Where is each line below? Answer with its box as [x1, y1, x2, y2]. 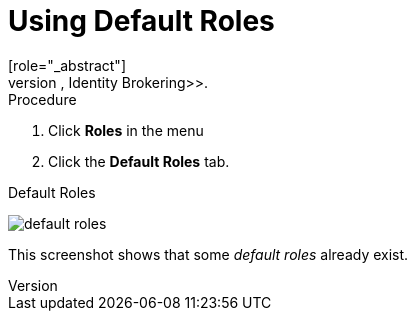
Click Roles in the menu [48, 121, 204, 139]
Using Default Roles [8, 4, 275, 38]
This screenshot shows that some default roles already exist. [8, 245, 409, 263]
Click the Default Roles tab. [48, 152, 230, 170]
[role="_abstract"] [8, 56, 127, 74]
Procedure [8, 90, 77, 108]
